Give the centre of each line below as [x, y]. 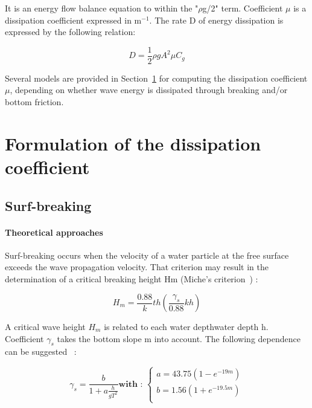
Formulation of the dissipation [133, 143]
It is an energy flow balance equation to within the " [102, 8]
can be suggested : [41, 351]
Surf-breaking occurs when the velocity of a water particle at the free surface [147, 255]
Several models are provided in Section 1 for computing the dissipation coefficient [156, 78]
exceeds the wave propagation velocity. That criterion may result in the [137, 267]
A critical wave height [45, 327]
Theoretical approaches [54, 232]
